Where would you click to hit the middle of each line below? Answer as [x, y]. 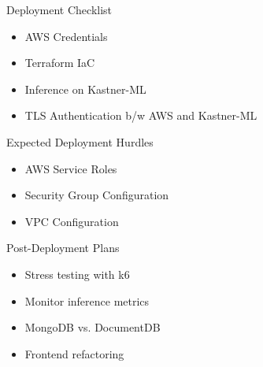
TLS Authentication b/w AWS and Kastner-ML [141, 115]
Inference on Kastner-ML [85, 89]
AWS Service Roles [71, 168]
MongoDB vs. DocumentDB [93, 327]
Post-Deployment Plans [63, 248]
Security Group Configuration [97, 195]
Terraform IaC [60, 63]
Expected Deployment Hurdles [80, 141]
